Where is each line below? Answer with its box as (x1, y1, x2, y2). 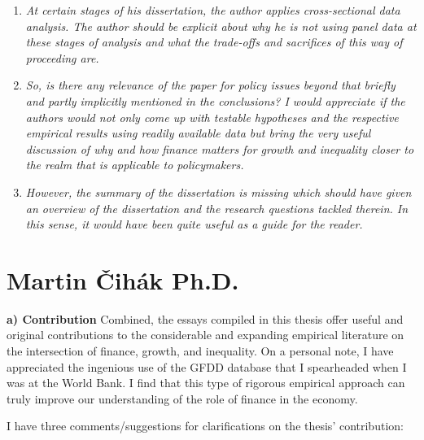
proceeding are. (25, 49, 99, 66)
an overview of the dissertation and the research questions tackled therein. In (25, 199, 409, 216)
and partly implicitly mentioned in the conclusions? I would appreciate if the (25, 92, 405, 109)
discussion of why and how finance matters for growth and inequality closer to (25, 140, 414, 157)
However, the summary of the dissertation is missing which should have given (25, 183, 412, 200)
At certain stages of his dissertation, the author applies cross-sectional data (25, 2, 400, 18)
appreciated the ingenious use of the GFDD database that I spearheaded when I (7, 358, 407, 375)
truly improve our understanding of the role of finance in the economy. (7, 390, 358, 407)
